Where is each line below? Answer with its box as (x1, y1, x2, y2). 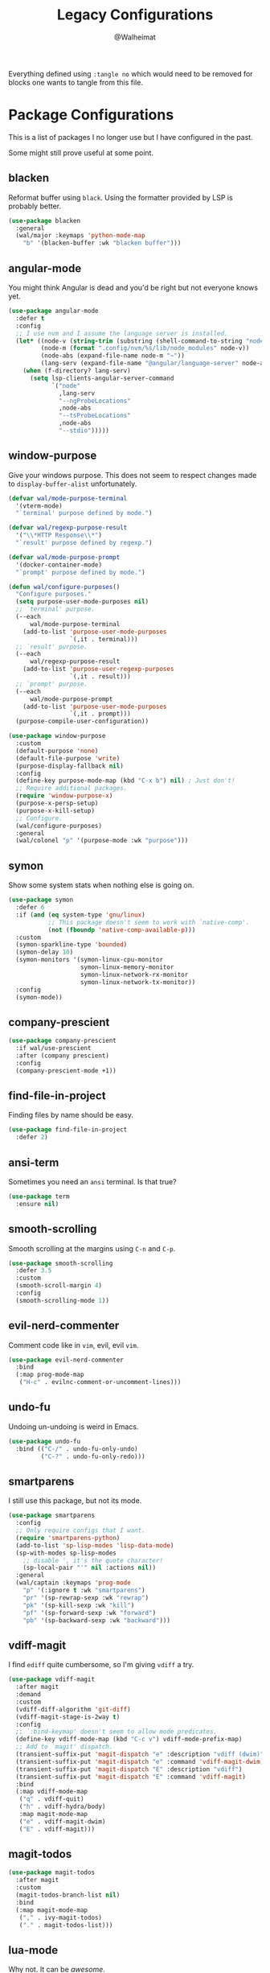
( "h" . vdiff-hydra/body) (18, 1802, 106, 1811)
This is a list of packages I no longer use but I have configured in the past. (8, 132, 253, 142)
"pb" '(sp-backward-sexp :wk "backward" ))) (22, 1616, 171, 1625)
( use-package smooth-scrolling (8, 1259, 113, 1267)
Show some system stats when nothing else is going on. (8, 880, 194, 890)
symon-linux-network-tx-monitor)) (80, 978, 196, 986)
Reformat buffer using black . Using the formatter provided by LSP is (8, 192, 233, 202)
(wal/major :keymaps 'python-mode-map (15, 232, 146, 240)
